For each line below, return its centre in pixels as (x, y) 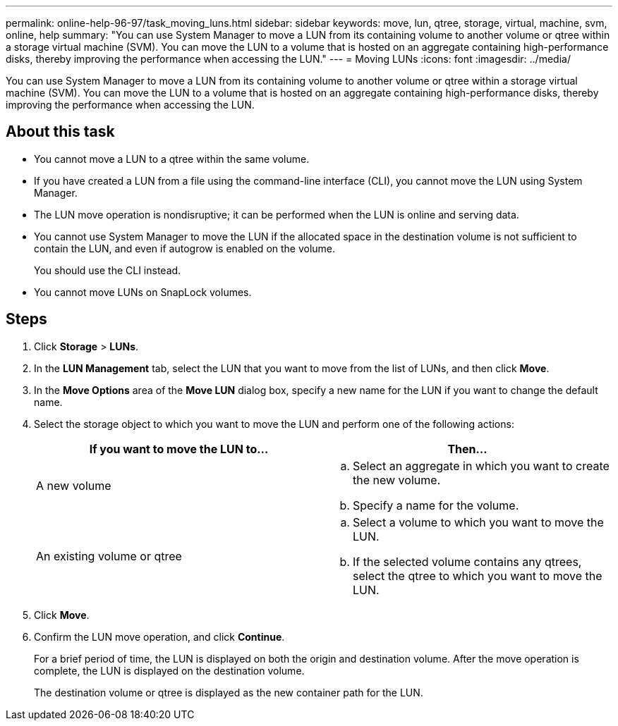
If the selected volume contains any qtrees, (467, 561)
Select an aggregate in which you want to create (481, 466)
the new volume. (397, 480)
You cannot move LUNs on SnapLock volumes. (143, 292)
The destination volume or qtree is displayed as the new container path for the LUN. (229, 692)
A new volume (74, 485)
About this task (60, 132)
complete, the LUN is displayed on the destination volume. (169, 670)
